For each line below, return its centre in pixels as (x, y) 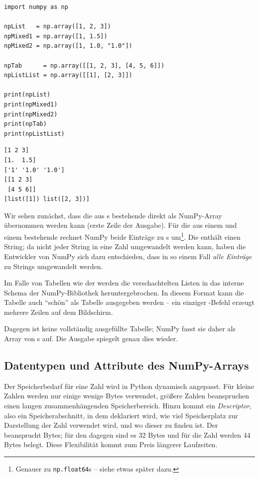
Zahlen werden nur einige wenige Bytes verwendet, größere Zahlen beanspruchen (127, 396)
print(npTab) (25, 124)
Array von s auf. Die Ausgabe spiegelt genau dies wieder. (91, 338)
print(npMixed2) (31, 114)
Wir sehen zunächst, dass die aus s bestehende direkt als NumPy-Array (113, 215)
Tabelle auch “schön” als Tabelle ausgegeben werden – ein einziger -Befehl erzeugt (129, 302)
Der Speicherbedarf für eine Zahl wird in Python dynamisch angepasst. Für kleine (129, 386)
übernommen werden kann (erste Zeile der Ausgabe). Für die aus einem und (121, 225)
